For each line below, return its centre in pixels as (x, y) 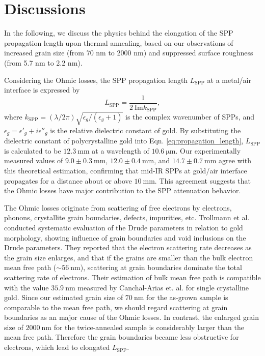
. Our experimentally (208, 150)
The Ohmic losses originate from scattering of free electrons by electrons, (118, 207)
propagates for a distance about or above (68, 180)
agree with (235, 160)
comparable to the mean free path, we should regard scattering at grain (116, 307)
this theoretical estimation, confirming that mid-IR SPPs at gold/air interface (126, 170)
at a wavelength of (121, 150)
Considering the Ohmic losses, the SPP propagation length (96, 80)
